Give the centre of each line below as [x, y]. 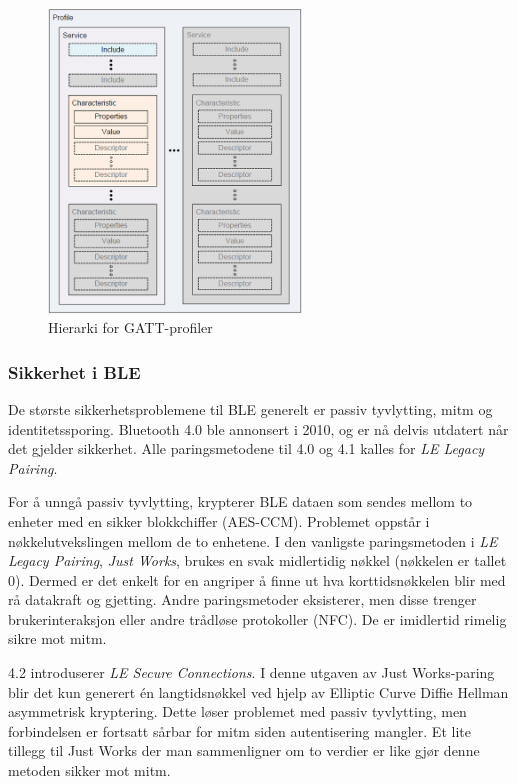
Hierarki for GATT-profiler [130, 327]
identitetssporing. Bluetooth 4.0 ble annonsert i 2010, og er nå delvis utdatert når [258, 428]
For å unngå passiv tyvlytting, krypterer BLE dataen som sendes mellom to [240, 501]
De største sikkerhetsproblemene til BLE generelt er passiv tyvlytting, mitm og [250, 408]
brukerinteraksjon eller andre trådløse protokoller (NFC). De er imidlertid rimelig [257, 618]
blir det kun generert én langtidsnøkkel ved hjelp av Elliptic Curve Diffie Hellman [258, 691]
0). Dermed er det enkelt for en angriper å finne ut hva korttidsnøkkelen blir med [257, 579]
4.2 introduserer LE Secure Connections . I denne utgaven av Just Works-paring [251, 672]
